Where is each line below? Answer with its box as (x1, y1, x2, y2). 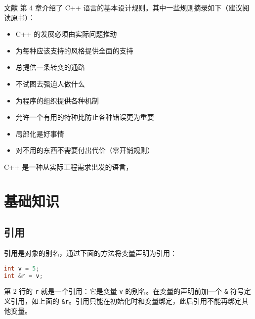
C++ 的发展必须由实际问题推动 (15, 29, 117, 39)
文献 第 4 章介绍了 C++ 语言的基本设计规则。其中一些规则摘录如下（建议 (4, 2, 243, 12)
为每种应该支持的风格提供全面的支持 (15, 45, 133, 55)
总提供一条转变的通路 (15, 62, 85, 72)
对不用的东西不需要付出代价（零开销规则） (15, 145, 154, 155)
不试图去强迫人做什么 (15, 78, 85, 89)
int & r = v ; (4, 272, 43, 279)
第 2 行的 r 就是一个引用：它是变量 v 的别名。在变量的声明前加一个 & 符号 (4, 286, 244, 296)
